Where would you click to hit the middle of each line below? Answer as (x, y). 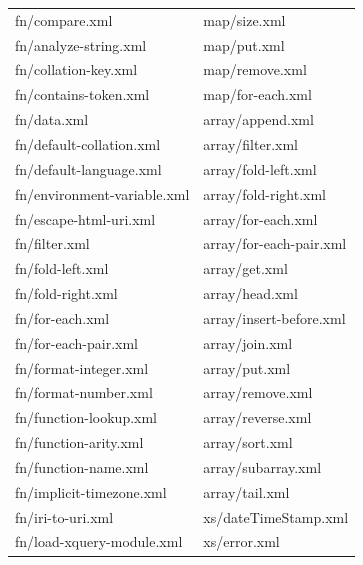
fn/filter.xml (52, 243)
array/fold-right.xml (264, 193)
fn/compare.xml (64, 19)
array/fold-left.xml (260, 168)
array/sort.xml (248, 442)
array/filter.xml (250, 143)
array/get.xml (245, 268)
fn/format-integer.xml (82, 367)
